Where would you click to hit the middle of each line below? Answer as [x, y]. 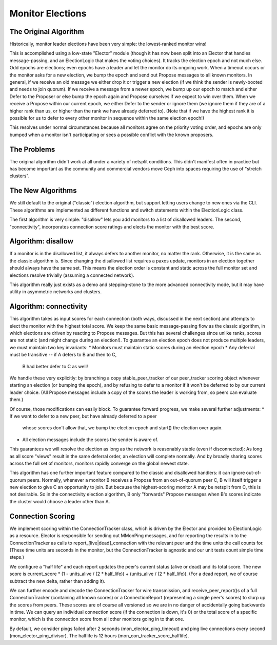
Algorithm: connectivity [48, 306]
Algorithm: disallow [42, 241]
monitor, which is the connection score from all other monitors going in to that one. [97, 619]
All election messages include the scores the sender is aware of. [90, 440]
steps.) [17, 557]
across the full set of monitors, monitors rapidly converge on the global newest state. [99, 463]
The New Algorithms [43, 191]
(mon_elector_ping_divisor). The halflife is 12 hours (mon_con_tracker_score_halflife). [99, 636]
